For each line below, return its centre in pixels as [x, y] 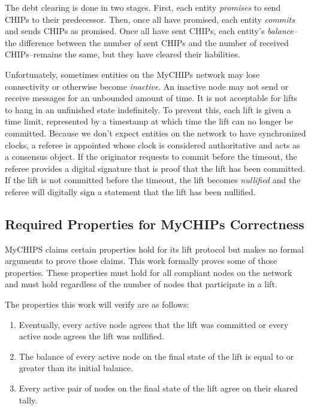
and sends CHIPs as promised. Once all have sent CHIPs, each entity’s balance [149, 31]
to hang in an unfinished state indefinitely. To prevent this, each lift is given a [148, 109]
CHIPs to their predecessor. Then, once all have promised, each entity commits [150, 19]
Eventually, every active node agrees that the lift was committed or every [154, 324]
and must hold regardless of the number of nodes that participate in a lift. [141, 284]
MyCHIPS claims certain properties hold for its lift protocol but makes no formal [154, 249]
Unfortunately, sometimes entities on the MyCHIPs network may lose [132, 74]
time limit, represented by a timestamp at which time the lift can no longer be [149, 121]
